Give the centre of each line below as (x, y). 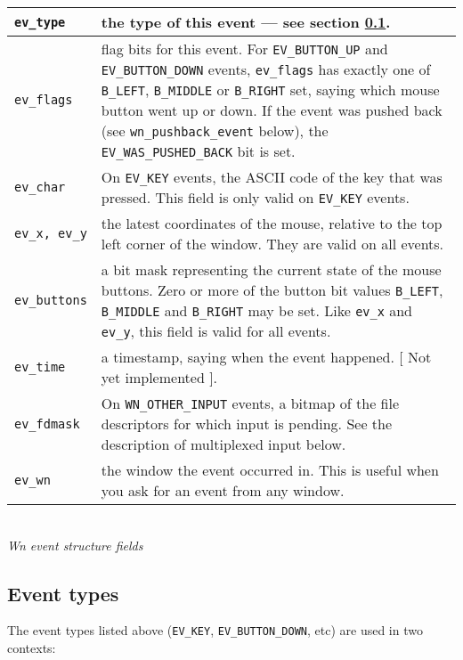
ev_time (40, 367)
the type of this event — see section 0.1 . (246, 22)
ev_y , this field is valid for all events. (216, 331)
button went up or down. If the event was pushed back (272, 110)
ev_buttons (51, 300)
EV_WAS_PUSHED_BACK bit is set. (198, 151)
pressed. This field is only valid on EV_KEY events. (255, 197)
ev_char (40, 187)
